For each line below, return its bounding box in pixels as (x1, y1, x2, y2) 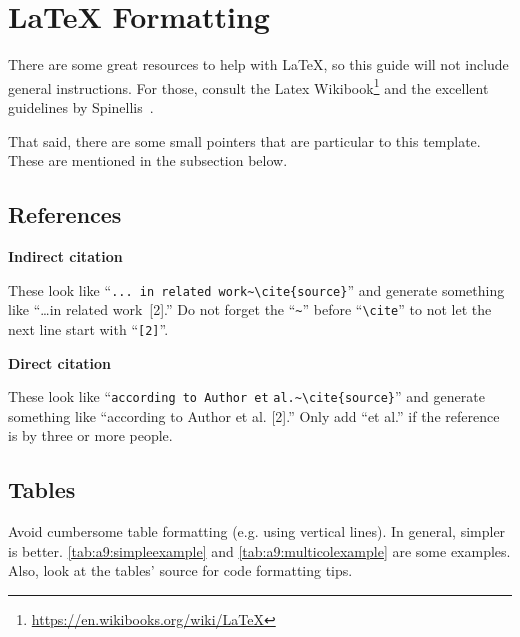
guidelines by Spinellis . (8, 96, 154, 117)
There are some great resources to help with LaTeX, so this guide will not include (8, 54, 509, 75)
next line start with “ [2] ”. (8, 318, 169, 339)
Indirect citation (8, 245, 123, 266)
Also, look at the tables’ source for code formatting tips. (8, 560, 353, 581)
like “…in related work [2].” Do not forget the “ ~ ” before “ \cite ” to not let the (8, 299, 492, 320)
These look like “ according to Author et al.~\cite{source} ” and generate (8, 386, 485, 407)
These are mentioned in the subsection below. (8, 150, 288, 171)
